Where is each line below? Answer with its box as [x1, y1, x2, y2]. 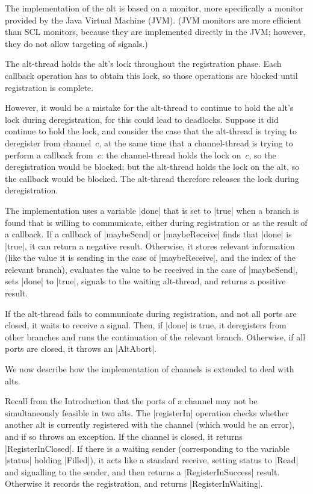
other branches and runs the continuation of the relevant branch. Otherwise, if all [5, 330, 306, 343]
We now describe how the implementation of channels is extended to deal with [5, 363, 294, 375]
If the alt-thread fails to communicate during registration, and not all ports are [5, 307, 297, 319]
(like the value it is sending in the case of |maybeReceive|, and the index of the [5, 251, 296, 264]
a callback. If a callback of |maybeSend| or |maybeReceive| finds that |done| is [5, 228, 292, 240]
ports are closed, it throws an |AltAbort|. [5, 342, 157, 355]
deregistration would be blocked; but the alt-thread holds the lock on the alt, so [5, 160, 300, 173]
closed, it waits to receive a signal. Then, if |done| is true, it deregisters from [5, 319, 287, 331]
